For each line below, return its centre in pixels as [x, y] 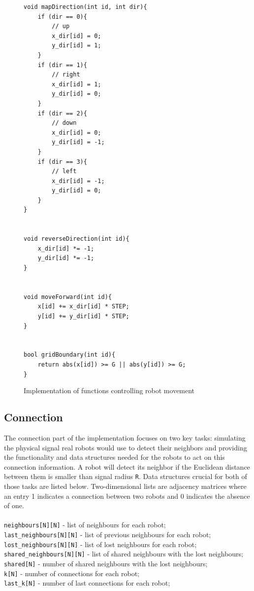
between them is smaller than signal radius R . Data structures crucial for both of [126, 476]
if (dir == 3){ [62, 162]
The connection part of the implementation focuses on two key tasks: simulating [125, 437]
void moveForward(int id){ [68, 297]
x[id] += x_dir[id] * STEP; [83, 307]
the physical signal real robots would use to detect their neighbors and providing [126, 447]
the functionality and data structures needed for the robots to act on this [114, 457]
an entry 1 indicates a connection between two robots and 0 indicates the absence [127, 496]
